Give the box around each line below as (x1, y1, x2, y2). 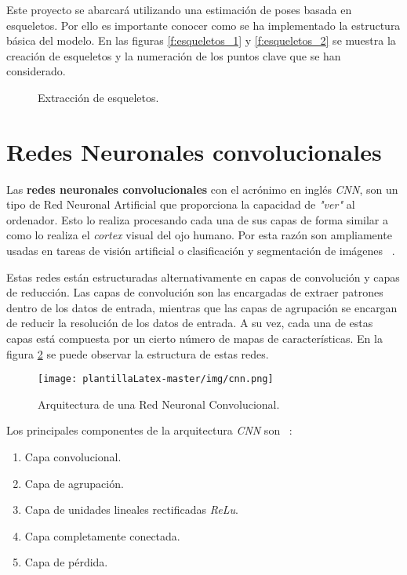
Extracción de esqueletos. (38, 89, 159, 105)
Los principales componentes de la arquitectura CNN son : (6, 422, 293, 439)
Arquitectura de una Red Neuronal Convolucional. (38, 395, 280, 412)
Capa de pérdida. (24, 554, 108, 570)
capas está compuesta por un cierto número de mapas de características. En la (6, 330, 383, 347)
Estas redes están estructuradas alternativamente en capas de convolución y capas (6, 268, 400, 285)
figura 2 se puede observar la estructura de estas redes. (6, 345, 269, 362)
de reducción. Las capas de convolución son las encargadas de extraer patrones (6, 284, 383, 300)
